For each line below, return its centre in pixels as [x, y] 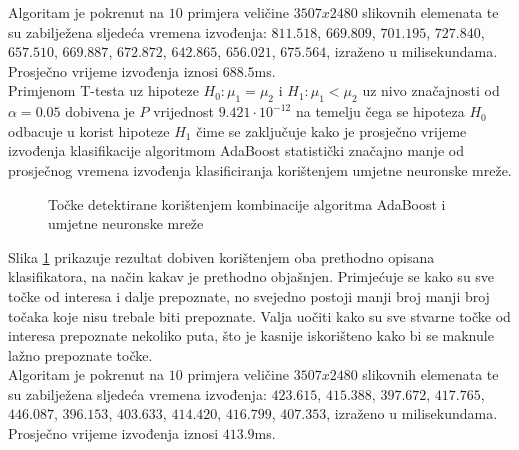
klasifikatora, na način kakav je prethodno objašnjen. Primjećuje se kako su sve [251, 276]
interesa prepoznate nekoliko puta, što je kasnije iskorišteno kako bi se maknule [251, 335]
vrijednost [183, 111]
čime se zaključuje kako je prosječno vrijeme [331, 130]
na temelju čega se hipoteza [380, 111]
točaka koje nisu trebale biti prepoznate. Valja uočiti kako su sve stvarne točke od [259, 315]
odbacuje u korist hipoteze [89, 130]
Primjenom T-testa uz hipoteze [103, 90]
